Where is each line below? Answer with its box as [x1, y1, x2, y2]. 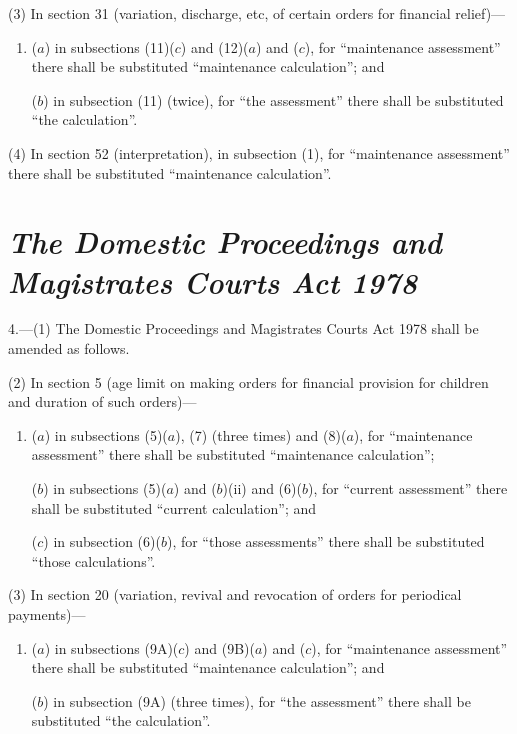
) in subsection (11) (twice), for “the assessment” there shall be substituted [43, 89, 504, 110]
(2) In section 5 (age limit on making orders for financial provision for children [8, 371, 489, 392]
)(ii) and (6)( [222, 478, 302, 499]
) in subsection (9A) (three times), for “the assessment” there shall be [43, 690, 471, 711]
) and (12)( [180, 36, 249, 57]
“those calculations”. [31, 550, 156, 571]
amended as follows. [8, 338, 130, 359]
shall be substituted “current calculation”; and [31, 497, 317, 518]
